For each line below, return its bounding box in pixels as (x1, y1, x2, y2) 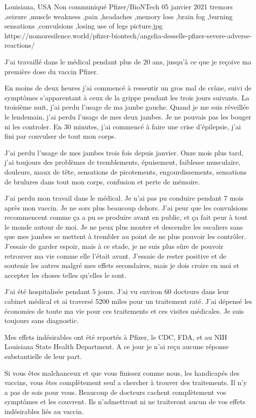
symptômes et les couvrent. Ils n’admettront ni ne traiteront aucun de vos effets (4, 396, 246, 407)
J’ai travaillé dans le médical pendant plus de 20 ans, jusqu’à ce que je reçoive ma (4, 56, 252, 66)
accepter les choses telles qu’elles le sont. (4, 269, 127, 280)
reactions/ (4, 40, 35, 50)
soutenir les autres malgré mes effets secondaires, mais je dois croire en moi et (4, 260, 239, 270)
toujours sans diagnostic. (4, 315, 79, 326)
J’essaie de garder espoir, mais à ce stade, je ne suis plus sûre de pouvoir (4, 241, 224, 251)
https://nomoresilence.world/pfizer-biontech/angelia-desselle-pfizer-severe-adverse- (4, 30, 252, 40)
